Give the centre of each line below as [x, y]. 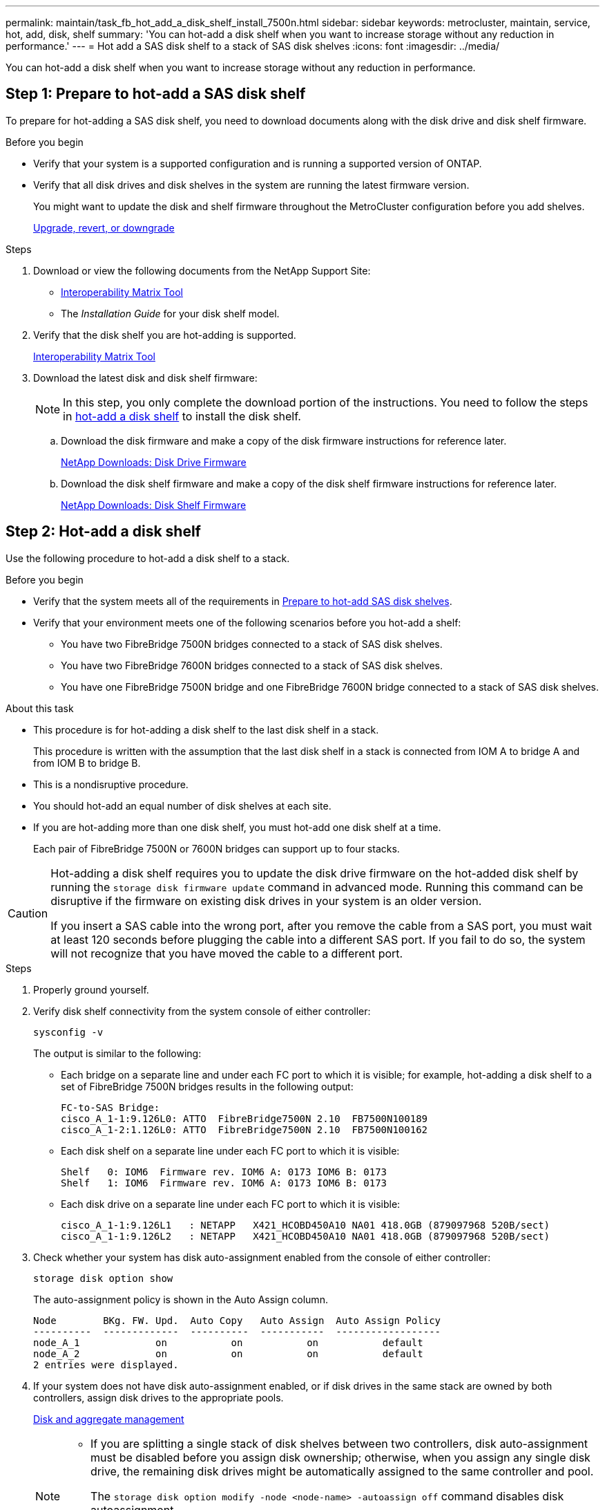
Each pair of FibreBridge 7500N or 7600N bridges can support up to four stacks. [217, 848]
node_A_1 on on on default [228, 1342]
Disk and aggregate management [109, 1419]
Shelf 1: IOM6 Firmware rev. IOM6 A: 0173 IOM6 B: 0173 [224, 1183]
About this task [40, 708]
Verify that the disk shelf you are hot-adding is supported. [165, 335]
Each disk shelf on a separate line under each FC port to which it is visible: [230, 1150]
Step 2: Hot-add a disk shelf [103, 532]
